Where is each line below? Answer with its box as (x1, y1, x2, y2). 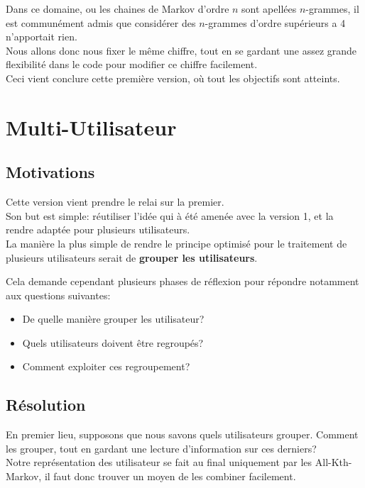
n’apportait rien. (6, 29, 77, 44)
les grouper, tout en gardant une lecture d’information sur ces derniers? (6, 440, 317, 455)
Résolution (6, 394, 86, 416)
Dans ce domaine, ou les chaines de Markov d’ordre (6, 1, 229, 16)
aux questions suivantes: (6, 287, 111, 302)
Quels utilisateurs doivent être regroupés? (22, 335, 204, 350)
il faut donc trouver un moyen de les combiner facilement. (44, 469, 296, 484)
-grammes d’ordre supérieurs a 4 (205, 15, 346, 30)
